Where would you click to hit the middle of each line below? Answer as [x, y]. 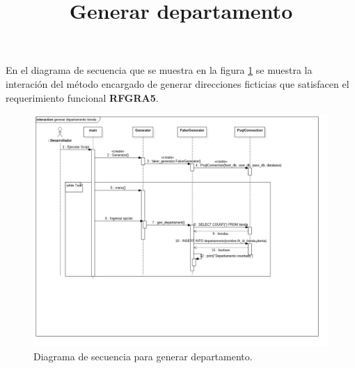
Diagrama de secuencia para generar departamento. [143, 356]
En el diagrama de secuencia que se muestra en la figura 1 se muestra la [159, 70]
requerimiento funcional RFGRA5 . [82, 97]
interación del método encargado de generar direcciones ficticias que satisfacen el [177, 83]
